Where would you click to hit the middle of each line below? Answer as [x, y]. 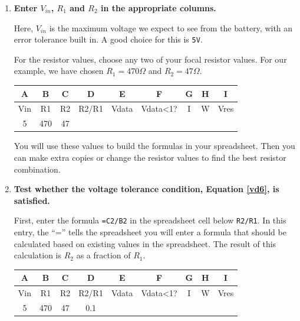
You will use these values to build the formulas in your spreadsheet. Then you [154, 146]
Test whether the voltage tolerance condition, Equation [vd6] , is [146, 189]
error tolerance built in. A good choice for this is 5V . [108, 39]
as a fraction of [103, 255]
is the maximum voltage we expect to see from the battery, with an [171, 27]
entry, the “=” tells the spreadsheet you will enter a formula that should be [150, 231]
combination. [37, 169]
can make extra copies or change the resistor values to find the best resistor [150, 157]
